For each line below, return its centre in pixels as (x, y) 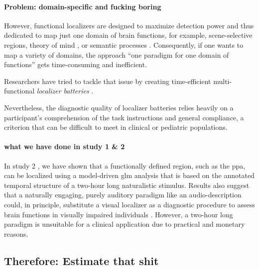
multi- (223, 81)
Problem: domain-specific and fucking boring (83, 6)
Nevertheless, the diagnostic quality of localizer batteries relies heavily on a (119, 107)
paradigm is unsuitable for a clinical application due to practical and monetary (125, 224)
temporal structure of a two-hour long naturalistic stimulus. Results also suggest (127, 185)
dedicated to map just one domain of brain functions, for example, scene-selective (128, 35)
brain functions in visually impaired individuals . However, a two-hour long (119, 214)
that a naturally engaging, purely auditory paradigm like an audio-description (123, 195)
